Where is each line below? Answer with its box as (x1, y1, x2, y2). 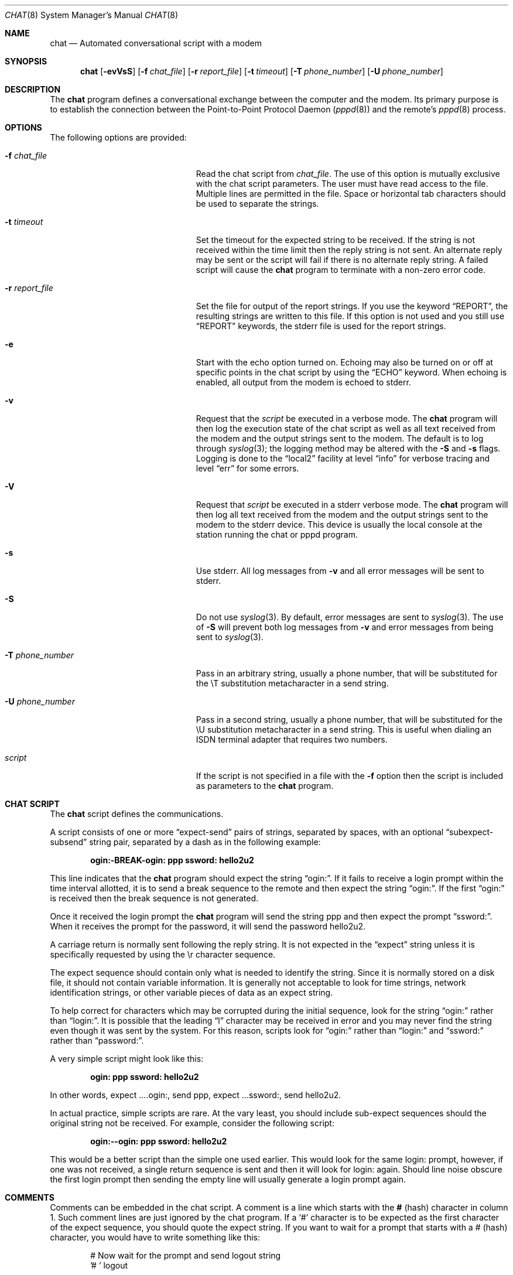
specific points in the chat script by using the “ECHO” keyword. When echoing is (196, 367, 507, 377)
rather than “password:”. (50, 1035, 144, 1045)
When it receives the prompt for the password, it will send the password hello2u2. (50, 921, 366, 931)
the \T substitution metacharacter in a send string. (196, 678, 389, 688)
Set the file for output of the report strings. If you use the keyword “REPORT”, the (196, 301, 508, 311)
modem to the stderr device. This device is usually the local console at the (196, 519, 483, 529)
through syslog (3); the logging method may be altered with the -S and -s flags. (196, 443, 501, 453)
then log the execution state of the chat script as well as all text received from (196, 423, 495, 433)
